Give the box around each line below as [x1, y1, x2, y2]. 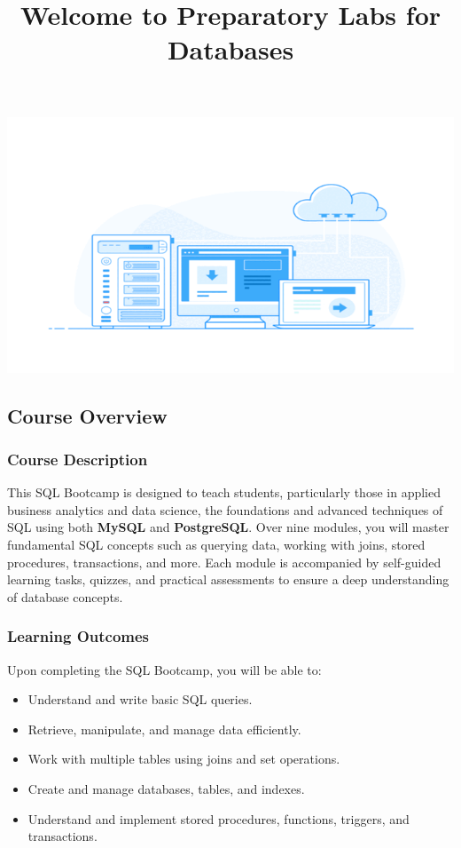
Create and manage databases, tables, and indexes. [27, 779, 305, 797]
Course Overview [7, 401, 168, 429]
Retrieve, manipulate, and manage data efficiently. [27, 719, 301, 738]
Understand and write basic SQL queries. [27, 690, 253, 709]
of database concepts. [7, 587, 123, 606]
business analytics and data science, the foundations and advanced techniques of [7, 500, 443, 519]
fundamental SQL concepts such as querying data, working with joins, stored [7, 535, 426, 553]
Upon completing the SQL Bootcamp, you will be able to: [7, 660, 322, 678]
